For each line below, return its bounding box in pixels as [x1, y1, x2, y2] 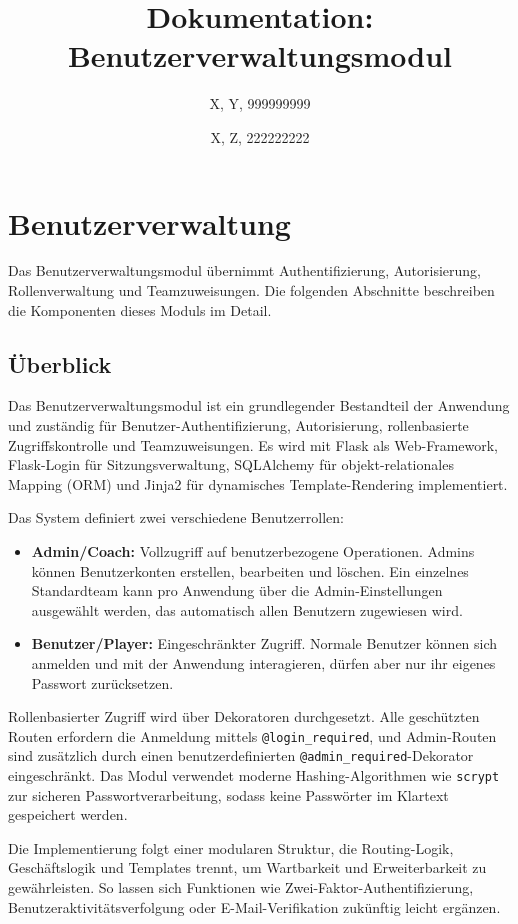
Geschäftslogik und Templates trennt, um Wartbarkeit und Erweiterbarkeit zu [8, 857, 487, 878]
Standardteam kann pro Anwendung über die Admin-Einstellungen [31, 580, 443, 601]
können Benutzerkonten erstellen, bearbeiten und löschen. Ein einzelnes [31, 560, 469, 581]
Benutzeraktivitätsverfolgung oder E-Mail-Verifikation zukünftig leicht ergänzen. [8, 896, 501, 917]
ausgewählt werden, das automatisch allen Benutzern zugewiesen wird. [31, 599, 463, 620]
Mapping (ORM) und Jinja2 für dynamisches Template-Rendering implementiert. [8, 473, 508, 494]
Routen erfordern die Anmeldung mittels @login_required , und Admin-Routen [8, 725, 497, 746]
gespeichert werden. [8, 804, 128, 825]
